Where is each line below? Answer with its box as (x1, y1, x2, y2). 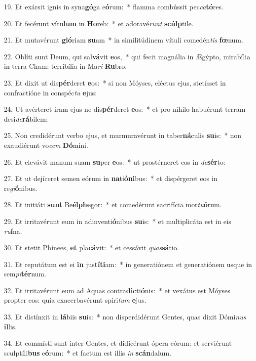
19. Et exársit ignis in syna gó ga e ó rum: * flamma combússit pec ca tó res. (4, 1, 223, 11)
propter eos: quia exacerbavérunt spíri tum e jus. (4, 295, 146, 305)
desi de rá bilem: (4, 113, 48, 124)
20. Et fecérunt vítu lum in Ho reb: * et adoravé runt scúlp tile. (4, 18, 194, 28)
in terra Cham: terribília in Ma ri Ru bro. (4, 61, 127, 71)
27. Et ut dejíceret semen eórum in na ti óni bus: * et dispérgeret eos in (4, 173, 218, 183)
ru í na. (4, 226, 22, 236)
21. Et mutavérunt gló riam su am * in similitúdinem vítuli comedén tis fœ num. (4, 35, 243, 45)
